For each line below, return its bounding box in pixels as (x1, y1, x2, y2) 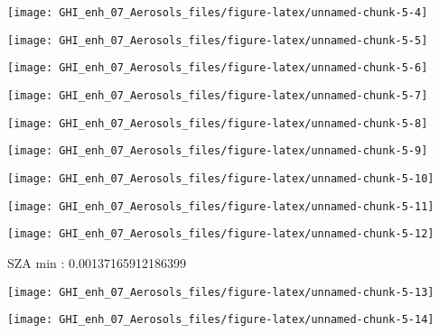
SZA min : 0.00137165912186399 (7, 253, 186, 272)
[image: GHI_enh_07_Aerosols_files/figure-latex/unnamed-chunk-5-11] (7, 199, 434, 213)
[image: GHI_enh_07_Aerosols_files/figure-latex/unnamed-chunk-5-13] (7, 285, 434, 299)
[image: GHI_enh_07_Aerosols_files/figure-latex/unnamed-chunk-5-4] (7, 6, 428, 19)
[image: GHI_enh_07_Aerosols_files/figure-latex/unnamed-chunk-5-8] (7, 116, 428, 130)
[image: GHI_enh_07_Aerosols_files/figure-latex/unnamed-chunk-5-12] (7, 227, 434, 241)
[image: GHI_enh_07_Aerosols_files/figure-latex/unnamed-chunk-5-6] (7, 61, 428, 75)
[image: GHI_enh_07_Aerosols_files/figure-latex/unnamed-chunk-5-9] (7, 144, 428, 158)
